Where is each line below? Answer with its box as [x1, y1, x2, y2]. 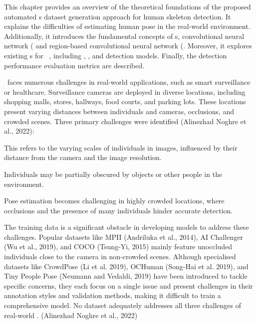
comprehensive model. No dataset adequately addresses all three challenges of [4, 300, 241, 311]
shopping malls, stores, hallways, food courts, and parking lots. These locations [4, 96, 246, 107]
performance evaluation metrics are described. [4, 60, 145, 70]
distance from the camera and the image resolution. [4, 152, 162, 162]
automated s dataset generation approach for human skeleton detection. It [4, 11, 231, 21]
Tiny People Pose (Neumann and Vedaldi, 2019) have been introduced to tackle [4, 271, 248, 281]
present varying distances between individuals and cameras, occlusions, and [4, 106, 235, 116]
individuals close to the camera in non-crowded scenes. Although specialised [4, 251, 236, 262]
